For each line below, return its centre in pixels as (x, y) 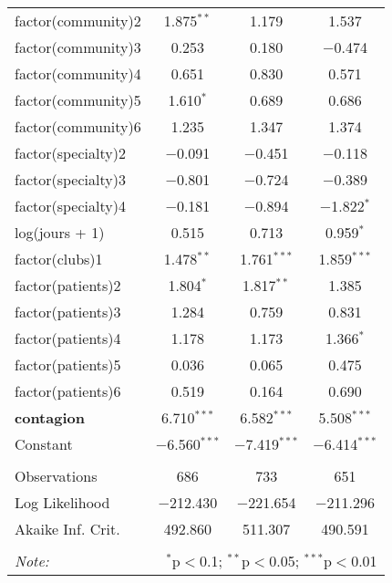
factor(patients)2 (68, 285)
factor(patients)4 (68, 338)
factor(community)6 (78, 126)
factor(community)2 (78, 21)
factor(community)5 (78, 100)
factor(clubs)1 (59, 259)
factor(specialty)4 (70, 206)
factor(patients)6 (68, 391)
